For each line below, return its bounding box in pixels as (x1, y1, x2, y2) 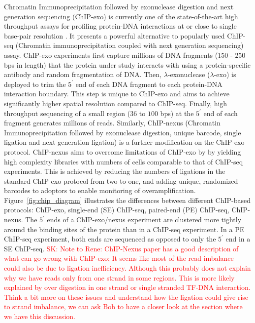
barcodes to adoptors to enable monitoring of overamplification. (4, 185, 196, 196)
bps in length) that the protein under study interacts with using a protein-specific (4, 59, 251, 70)
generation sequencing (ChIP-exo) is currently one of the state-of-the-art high (4, 11, 238, 21)
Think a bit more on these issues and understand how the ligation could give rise (4, 291, 249, 302)
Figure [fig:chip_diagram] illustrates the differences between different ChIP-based (4, 195, 251, 205)
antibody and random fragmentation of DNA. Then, (4, 69, 161, 80)
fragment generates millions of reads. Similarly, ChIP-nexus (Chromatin (4, 118, 221, 128)
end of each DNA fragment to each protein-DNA (75, 79, 223, 89)
